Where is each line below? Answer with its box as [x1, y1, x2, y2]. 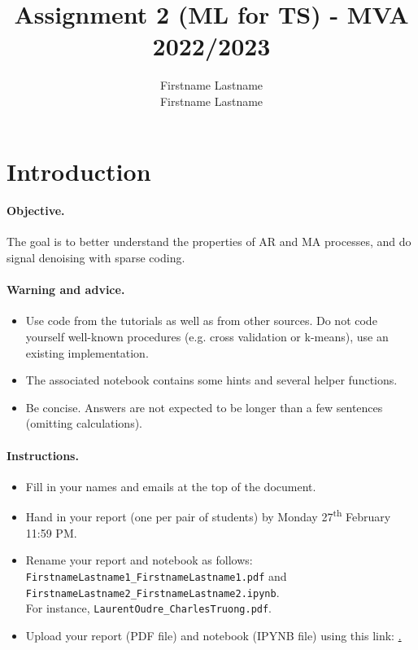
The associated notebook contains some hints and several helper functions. [25, 371, 398, 389]
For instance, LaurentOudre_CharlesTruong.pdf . [25, 599, 272, 617]
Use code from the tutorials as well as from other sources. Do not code [25, 312, 377, 329]
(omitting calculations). [25, 415, 143, 432]
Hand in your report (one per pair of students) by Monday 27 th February [25, 506, 391, 525]
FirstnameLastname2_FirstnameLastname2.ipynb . [25, 583, 280, 600]
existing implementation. [25, 344, 149, 361]
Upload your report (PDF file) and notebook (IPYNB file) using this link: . [25, 626, 402, 643]
